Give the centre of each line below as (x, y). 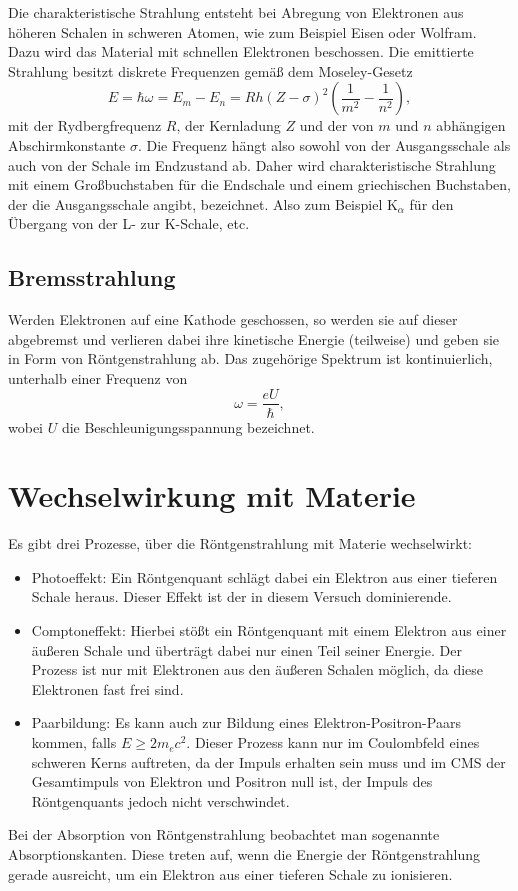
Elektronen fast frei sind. (107, 688)
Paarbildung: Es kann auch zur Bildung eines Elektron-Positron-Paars (246, 722)
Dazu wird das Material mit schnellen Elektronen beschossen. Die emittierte (241, 51)
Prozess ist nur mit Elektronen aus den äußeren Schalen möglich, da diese (257, 669)
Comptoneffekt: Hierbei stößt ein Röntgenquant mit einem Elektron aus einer (269, 630)
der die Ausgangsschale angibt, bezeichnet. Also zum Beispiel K (203, 203)
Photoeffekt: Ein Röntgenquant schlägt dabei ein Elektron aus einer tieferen (264, 576)
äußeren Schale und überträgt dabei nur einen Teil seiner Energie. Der (246, 649)
